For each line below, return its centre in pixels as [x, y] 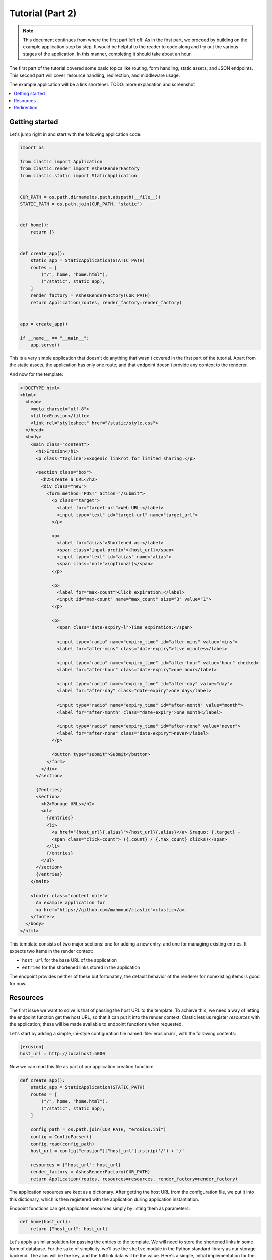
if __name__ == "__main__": [54, 338]
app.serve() [45, 345]
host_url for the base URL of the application [69, 960]
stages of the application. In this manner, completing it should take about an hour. [108, 54]
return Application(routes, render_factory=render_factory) [106, 303]
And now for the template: [36, 374]
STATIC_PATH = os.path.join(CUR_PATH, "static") [81, 204]
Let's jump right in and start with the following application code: [75, 134]
